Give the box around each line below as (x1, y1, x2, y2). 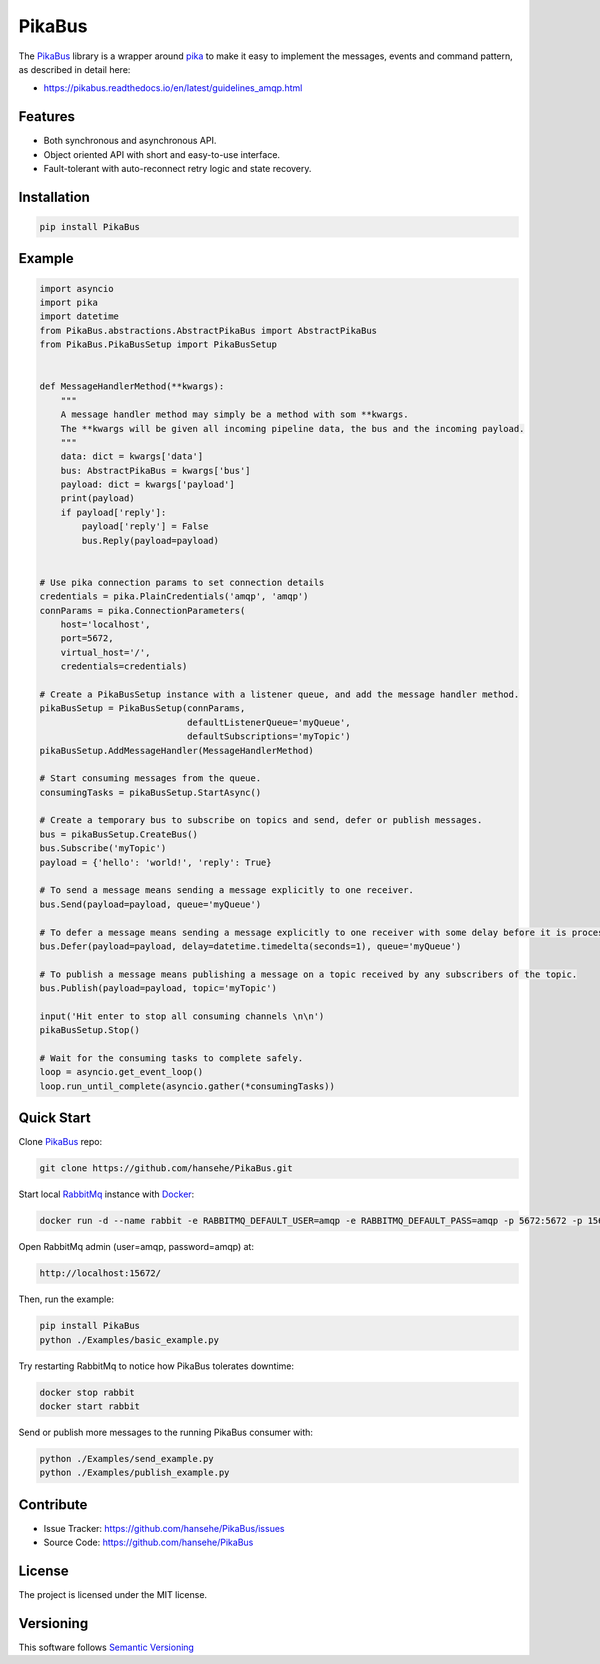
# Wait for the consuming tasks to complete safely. (39, 1053, 304, 1064)
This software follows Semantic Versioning (18, 1641, 195, 1654)
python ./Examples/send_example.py (39, 1453, 214, 1464)
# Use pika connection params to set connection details (39, 576, 325, 588)
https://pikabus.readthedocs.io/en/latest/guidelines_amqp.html (43, 82, 303, 94)
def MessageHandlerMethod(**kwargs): (39, 381, 225, 392)
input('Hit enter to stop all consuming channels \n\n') (39, 1010, 325, 1022)
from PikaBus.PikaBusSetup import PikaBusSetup (39, 339, 277, 350)
